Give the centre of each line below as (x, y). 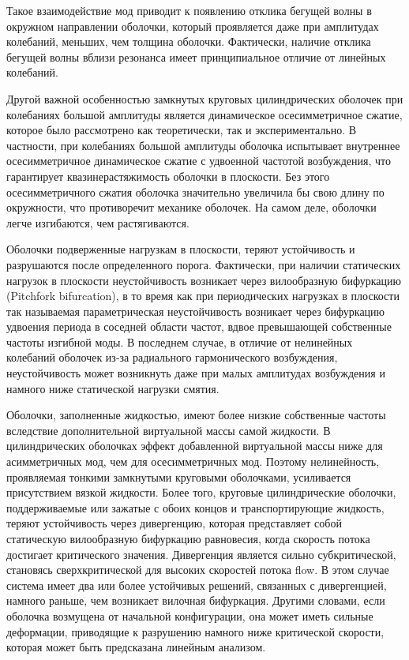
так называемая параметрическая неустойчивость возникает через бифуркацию (196, 311)
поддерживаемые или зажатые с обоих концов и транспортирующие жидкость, (195, 507)
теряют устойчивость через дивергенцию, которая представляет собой (174, 523)
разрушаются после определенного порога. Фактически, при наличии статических (204, 264)
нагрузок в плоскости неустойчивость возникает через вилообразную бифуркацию (204, 280)
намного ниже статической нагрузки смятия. (113, 388)
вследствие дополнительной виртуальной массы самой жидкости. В (169, 430)
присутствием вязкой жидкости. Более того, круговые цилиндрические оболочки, (201, 492)
